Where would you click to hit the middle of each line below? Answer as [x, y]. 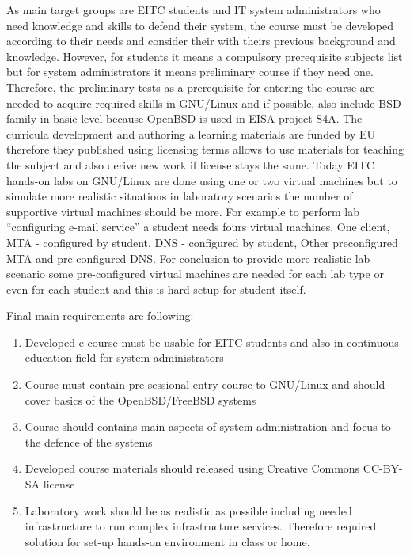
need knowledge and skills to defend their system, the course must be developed [200, 25]
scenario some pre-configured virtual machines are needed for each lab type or [195, 274]
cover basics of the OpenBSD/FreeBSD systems [140, 399]
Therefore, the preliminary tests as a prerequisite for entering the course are [191, 87]
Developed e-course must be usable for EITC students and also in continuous [212, 342]
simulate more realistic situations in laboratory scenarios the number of [180, 196]
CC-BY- [383, 468]
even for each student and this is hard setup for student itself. [156, 289]
